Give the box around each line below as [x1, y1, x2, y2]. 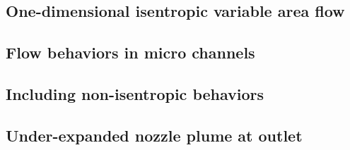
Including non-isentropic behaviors [6, 82, 264, 104]
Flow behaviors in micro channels [6, 42, 255, 63]
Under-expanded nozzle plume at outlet [6, 124, 303, 146]
